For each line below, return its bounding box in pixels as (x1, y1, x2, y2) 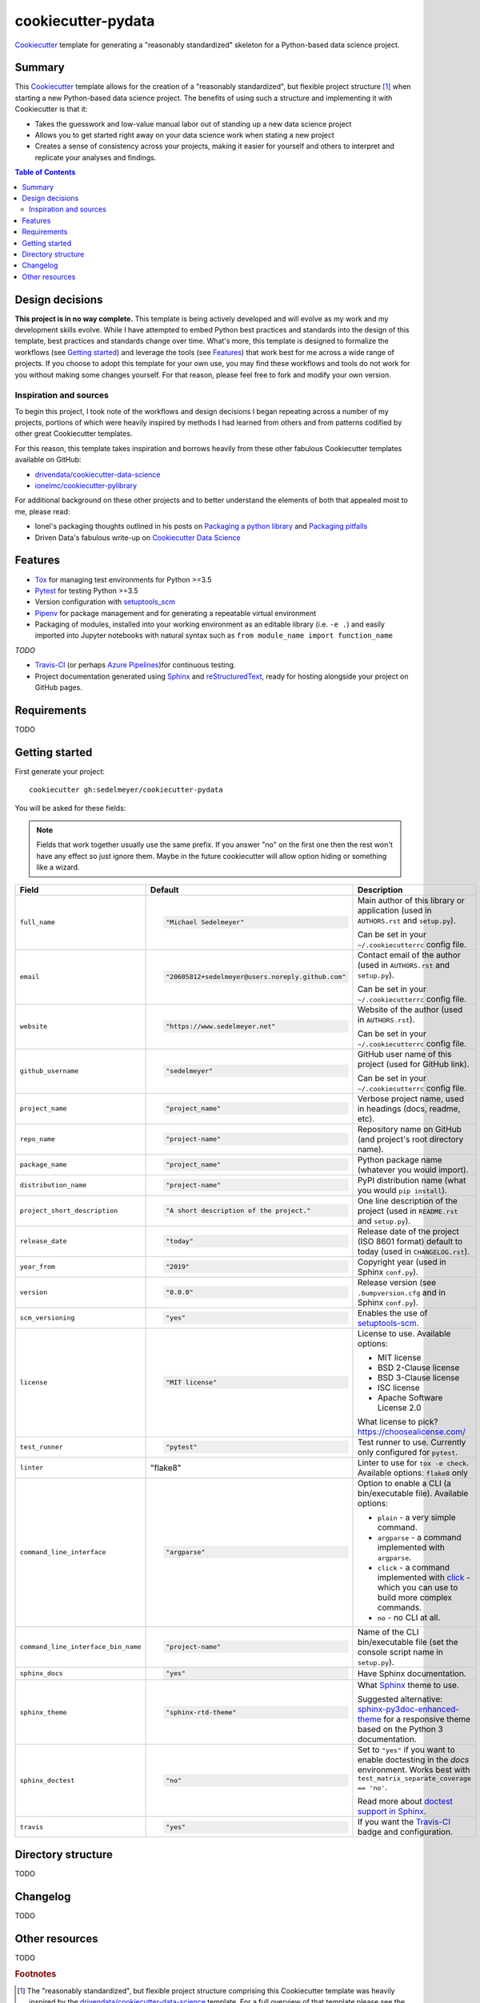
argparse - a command (377, 1531, 462, 1542)
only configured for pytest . (357, 1446, 458, 1457)
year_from (19, 1263, 56, 1272)
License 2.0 (377, 1402, 422, 1413)
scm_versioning (19, 1314, 75, 1322)
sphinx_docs (19, 1669, 63, 1678)
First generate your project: (14, 766, 106, 776)
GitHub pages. (34, 683, 83, 692)
